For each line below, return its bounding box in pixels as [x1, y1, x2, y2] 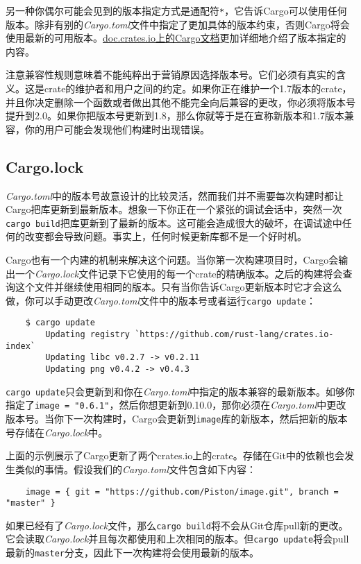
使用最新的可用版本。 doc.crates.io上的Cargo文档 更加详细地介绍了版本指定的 [6, 31, 346, 45]
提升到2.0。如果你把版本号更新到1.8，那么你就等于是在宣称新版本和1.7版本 [6, 108, 344, 123]
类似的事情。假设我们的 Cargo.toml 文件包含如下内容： [15, 461, 257, 476]
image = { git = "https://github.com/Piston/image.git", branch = [25, 486, 339, 497]
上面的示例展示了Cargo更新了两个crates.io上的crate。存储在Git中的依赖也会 [6, 448, 344, 463]
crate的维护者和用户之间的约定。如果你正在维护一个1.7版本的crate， [44, 81, 352, 96]
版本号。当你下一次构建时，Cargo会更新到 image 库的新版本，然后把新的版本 [6, 411, 348, 426]
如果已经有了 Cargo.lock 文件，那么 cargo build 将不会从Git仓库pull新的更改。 [6, 518, 349, 532]
